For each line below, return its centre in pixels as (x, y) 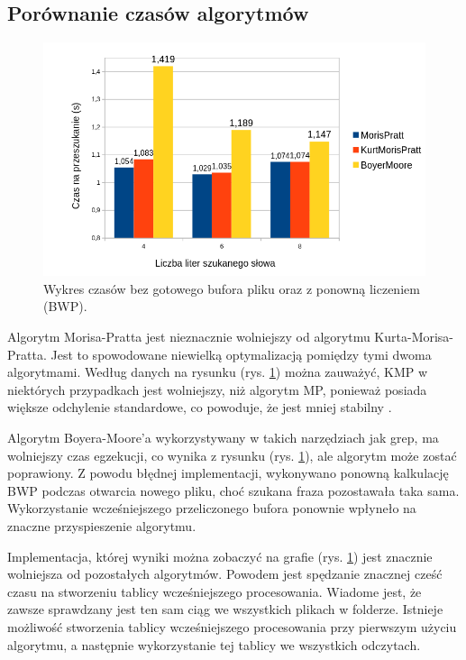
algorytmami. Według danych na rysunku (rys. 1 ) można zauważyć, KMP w (218, 372)
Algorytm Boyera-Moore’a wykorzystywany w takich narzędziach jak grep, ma (223, 438)
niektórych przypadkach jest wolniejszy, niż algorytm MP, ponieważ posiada (217, 389)
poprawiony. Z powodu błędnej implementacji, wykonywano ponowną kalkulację (228, 473)
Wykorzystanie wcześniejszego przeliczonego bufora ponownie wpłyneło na (212, 508)
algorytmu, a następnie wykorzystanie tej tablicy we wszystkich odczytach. (214, 644)
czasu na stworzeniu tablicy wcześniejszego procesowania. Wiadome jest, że (215, 591)
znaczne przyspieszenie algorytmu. (102, 526)
